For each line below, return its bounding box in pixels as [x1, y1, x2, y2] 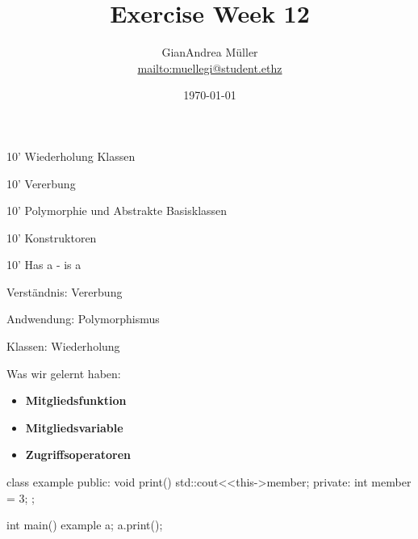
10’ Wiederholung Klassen [6, 147, 136, 164]
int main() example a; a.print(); [6, 516, 163, 533]
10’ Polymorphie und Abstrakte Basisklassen [6, 202, 228, 219]
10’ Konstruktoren [6, 229, 97, 246]
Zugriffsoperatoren [25, 446, 132, 463]
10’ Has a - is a [6, 256, 82, 273]
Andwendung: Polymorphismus [6, 310, 160, 327]
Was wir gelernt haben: [6, 364, 121, 381]
